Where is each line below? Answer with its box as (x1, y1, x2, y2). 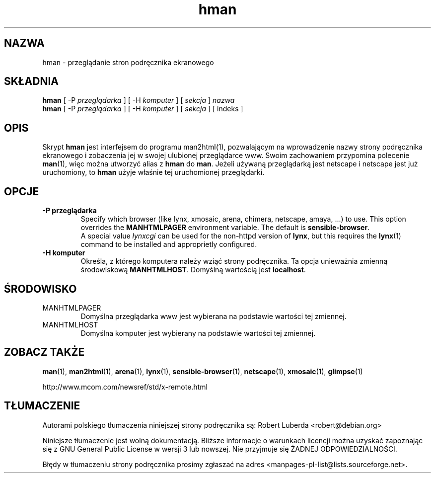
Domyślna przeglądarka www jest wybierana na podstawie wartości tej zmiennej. (80, 312, 347, 320)
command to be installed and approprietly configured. (80, 240, 257, 249)
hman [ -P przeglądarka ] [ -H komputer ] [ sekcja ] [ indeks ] (42, 104, 243, 113)
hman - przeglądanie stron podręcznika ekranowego (42, 58, 214, 67)
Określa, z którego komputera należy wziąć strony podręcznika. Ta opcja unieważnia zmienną (80, 257, 388, 266)
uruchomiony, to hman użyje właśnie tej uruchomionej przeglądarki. (42, 168, 265, 177)
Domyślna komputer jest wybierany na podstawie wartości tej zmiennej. (80, 328, 316, 337)
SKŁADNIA (4, 75, 59, 88)
